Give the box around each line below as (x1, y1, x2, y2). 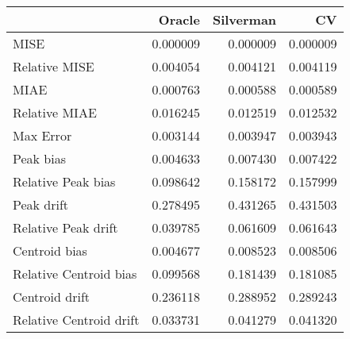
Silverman (212, 10, 277, 29)
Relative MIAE (13, 103, 97, 121)
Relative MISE (13, 57, 94, 75)
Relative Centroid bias (13, 264, 137, 283)
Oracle (158, 10, 200, 29)
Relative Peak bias (13, 172, 116, 191)
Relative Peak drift (13, 218, 118, 237)
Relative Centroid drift (13, 310, 140, 329)
